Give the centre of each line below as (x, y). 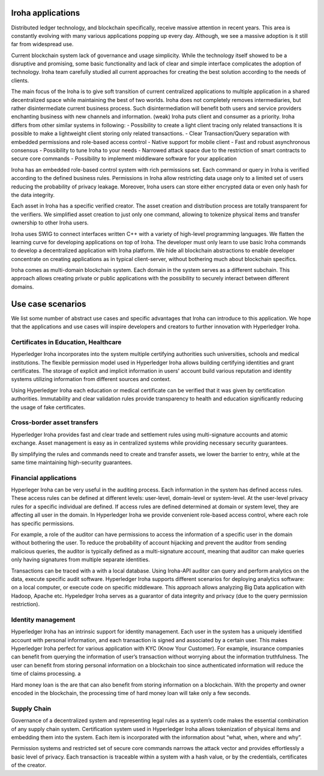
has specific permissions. (43, 523)
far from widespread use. (42, 44)
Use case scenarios (49, 304)
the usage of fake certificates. (48, 407)
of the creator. (28, 765)
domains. (22, 287)
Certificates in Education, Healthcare (66, 342)
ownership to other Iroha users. (50, 223)
